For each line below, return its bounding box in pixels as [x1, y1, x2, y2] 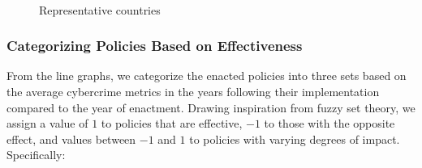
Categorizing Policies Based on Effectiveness [6, 36, 303, 56]
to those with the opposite [264, 115, 395, 132]
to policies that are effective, [101, 115, 243, 132]
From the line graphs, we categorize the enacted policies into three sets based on [6, 67, 407, 84]
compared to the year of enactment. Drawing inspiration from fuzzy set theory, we [6, 99, 416, 115]
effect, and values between [6, 130, 136, 147]
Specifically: [6, 146, 66, 163]
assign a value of [6, 115, 88, 132]
